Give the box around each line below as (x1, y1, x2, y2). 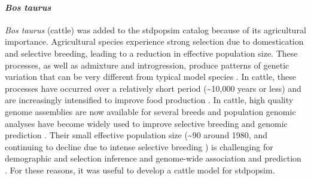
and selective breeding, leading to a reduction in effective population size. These (5, 46, 298, 59)
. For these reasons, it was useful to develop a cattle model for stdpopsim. (5, 163, 275, 176)
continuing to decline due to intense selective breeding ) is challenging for (5, 140, 273, 153)
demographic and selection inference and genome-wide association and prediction (5, 152, 301, 165)
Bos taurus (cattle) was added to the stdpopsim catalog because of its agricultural (5, 23, 306, 36)
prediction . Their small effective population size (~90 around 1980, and (5, 129, 267, 141)
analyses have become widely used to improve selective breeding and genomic (5, 117, 288, 129)
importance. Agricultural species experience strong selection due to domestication (5, 35, 304, 48)
